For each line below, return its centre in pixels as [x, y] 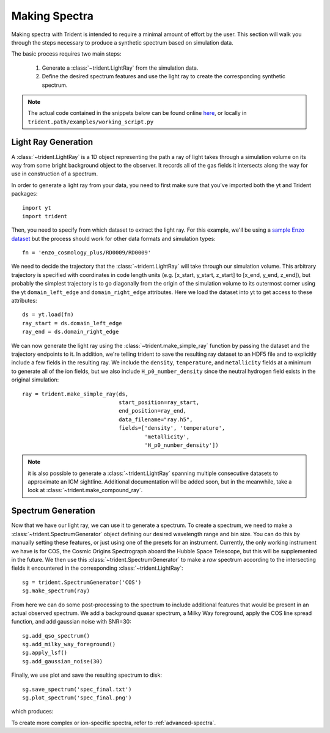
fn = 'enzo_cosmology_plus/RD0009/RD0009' [87, 253]
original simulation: [35, 380]
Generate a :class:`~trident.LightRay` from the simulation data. [120, 68]
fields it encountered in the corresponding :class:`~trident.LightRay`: [97, 568]
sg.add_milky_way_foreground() [69, 644]
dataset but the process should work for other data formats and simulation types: [114, 238]
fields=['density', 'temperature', [172, 428]
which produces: [32, 712]
